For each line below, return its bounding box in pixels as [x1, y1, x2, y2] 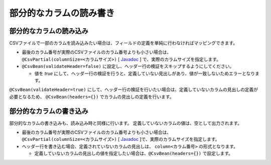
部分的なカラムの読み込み [9, 27, 89, 35]
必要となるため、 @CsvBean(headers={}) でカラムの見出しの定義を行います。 [9, 94, 174, 100]
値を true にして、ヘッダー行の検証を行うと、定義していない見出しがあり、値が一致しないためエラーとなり [34, 70, 255, 76]
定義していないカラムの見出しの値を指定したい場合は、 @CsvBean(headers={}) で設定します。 [34, 150, 233, 156]
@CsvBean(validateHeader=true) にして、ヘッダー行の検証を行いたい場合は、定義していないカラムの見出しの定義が [9, 87, 258, 93]
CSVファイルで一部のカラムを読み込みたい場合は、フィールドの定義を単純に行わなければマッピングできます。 [9, 40, 238, 46]
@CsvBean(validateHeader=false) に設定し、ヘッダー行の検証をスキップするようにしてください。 [22, 63, 234, 69]
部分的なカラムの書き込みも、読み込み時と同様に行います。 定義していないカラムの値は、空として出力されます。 [9, 120, 242, 126]
